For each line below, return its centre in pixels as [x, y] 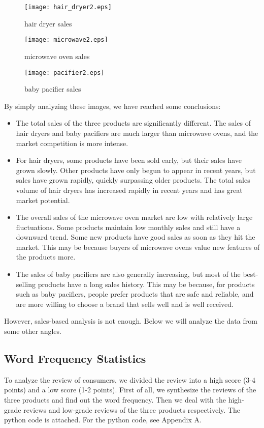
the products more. [46, 257]
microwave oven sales [57, 56]
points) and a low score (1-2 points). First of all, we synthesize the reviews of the [130, 390]
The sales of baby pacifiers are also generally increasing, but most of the [128, 274]
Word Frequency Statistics [75, 359]
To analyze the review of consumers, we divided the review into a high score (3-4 [130, 379]
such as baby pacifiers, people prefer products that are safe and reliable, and [135, 294]
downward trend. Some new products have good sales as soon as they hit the [136, 237]
